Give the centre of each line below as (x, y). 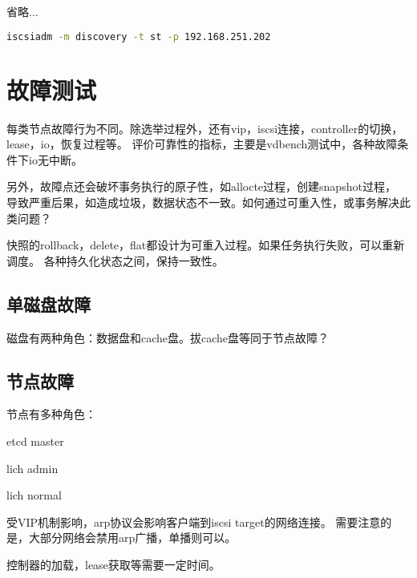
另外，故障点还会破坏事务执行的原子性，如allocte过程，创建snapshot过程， (201, 186)
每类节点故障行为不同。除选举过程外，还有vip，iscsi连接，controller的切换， (205, 128)
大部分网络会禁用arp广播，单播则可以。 (132, 538)
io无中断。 (55, 159)
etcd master (35, 441)
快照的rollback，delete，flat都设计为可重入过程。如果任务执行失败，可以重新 (206, 245)
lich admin (32, 468)
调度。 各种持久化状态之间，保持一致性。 (115, 260)
